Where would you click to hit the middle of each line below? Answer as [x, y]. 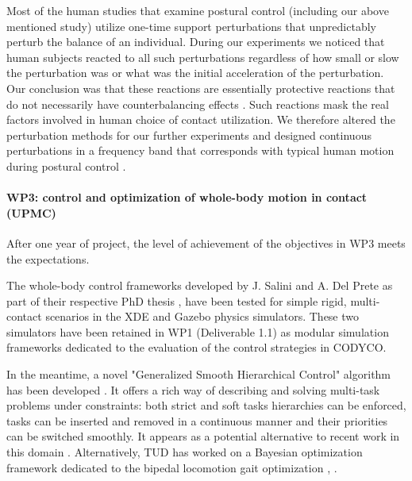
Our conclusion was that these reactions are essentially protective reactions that [201, 88]
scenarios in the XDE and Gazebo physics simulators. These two [202, 316]
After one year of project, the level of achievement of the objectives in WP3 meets [206, 242]
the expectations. [48, 258]
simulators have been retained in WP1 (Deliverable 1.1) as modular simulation [198, 331]
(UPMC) [31, 212]
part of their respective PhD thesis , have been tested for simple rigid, [177, 300]
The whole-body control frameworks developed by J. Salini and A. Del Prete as [200, 285]
